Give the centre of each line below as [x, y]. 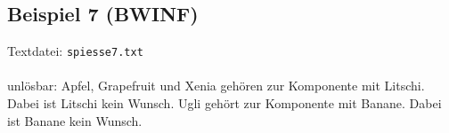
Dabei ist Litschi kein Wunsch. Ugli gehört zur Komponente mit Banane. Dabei [224, 103]
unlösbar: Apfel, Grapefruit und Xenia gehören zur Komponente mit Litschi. [216, 86]
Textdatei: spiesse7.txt [75, 51]
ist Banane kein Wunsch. [75, 120]
